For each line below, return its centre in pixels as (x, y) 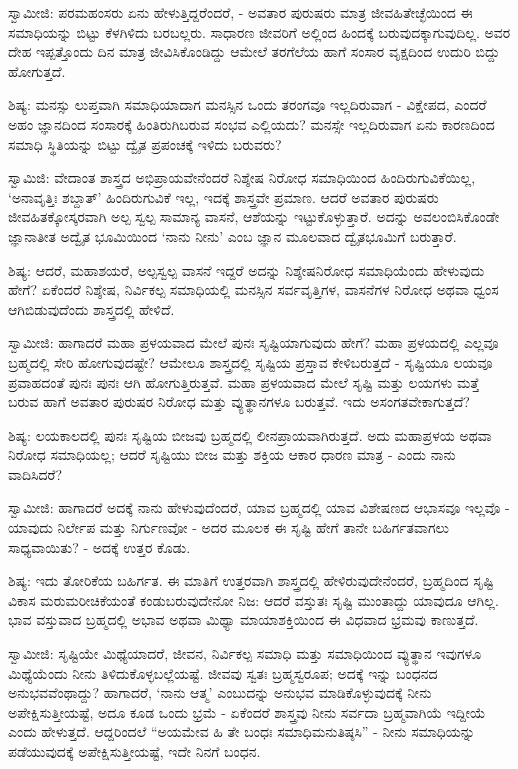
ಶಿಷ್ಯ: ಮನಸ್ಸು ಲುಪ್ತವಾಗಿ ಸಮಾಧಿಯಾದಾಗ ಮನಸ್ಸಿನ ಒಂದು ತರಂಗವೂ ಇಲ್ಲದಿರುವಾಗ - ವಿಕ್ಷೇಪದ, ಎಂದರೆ (247, 104)
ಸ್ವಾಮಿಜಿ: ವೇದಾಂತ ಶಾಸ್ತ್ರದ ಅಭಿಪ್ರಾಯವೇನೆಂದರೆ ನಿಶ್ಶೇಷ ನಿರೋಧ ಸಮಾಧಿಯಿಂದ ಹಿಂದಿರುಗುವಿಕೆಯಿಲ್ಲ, (242, 177)
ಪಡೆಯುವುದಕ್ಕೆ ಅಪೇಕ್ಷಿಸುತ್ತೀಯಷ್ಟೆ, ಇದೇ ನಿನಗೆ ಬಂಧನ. (134, 751)
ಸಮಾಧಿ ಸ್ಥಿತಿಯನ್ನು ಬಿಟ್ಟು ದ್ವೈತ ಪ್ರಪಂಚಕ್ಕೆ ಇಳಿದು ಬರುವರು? (145, 143)
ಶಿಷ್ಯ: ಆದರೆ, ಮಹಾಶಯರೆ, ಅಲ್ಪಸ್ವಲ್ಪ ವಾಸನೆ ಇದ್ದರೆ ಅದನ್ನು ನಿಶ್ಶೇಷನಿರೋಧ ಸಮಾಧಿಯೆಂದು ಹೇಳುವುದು (246, 269)
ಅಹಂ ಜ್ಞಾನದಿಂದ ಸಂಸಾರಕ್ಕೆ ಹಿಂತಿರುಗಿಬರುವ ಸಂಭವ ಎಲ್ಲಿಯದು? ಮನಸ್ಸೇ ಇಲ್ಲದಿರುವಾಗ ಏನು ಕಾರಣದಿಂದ (251, 123)
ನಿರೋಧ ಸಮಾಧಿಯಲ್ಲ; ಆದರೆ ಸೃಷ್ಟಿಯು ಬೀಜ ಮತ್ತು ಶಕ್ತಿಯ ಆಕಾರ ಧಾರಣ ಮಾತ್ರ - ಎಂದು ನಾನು (232, 454)
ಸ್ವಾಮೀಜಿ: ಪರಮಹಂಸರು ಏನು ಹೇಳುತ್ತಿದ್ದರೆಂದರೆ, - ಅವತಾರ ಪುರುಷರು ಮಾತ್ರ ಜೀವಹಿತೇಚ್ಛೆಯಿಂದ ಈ (240, 12)
